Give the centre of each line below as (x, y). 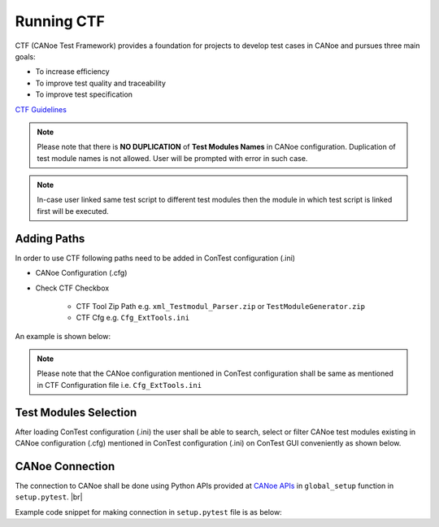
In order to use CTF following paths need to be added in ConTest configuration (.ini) (155, 258)
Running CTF (60, 21)
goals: (25, 56)
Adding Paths (50, 239)
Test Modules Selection (76, 412)
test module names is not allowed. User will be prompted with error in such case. (172, 158)
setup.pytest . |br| (49, 497)
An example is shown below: (63, 336)
